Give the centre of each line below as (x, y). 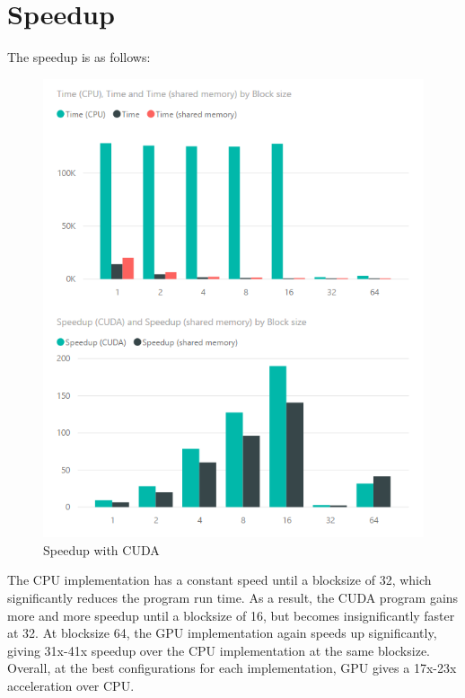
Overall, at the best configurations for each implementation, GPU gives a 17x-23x (232, 668)
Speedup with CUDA (101, 549)
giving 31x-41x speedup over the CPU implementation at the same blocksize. (219, 650)
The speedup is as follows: (79, 57)
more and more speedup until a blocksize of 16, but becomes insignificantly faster (231, 615)
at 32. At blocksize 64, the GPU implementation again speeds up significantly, (222, 633)
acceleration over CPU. (71, 685)
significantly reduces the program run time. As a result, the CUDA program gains (233, 597)
